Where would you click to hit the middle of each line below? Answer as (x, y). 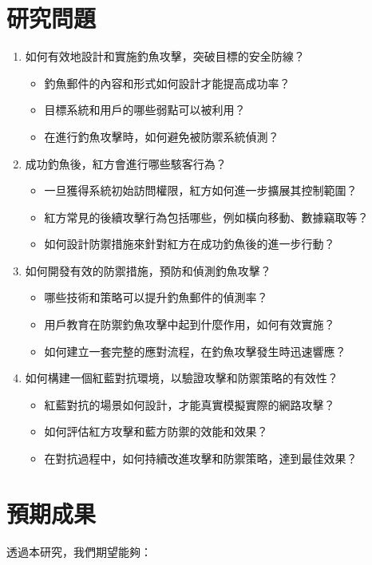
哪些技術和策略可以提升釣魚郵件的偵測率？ (156, 297)
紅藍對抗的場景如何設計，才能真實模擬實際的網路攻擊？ (190, 404)
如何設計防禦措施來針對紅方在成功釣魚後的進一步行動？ (190, 244)
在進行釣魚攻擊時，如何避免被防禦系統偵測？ (162, 136)
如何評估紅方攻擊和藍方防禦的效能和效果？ (156, 431)
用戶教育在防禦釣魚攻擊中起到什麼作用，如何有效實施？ (190, 324)
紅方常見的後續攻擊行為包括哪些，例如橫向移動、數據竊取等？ (206, 217)
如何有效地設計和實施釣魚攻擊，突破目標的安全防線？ (165, 56)
